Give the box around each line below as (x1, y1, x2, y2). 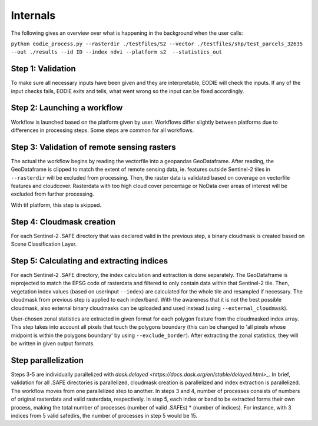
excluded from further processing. (11, 190, 94, 197)
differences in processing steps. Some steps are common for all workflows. (11, 127, 194, 134)
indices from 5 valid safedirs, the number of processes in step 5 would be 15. (11, 412, 198, 419)
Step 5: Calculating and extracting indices (11, 256, 168, 266)
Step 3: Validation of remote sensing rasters (11, 142, 176, 152)
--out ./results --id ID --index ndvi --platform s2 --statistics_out (11, 49, 223, 55)
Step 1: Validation (11, 64, 76, 74)
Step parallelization (11, 355, 84, 365)
